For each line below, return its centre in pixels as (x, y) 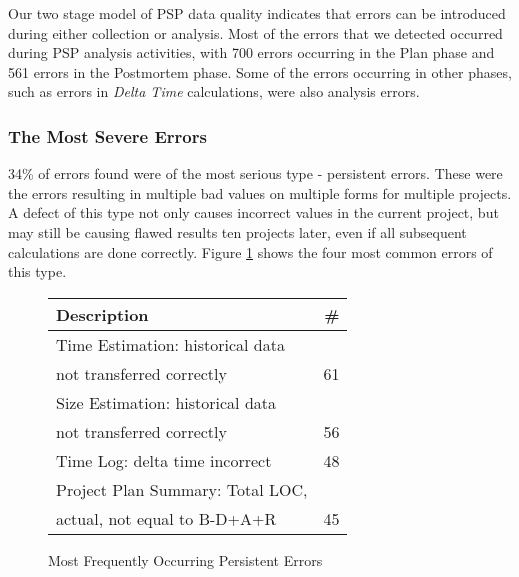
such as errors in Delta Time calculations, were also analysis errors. (214, 91)
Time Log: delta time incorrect (164, 460)
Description (102, 314)
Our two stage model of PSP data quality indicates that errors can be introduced (257, 13)
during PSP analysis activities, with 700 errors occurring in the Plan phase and (251, 52)
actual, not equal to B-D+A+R (166, 518)
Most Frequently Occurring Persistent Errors (185, 559)
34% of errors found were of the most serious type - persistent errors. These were (255, 173)
